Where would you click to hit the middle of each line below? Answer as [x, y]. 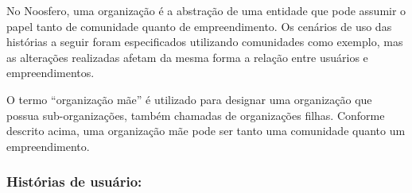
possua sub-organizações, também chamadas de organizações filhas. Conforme [196, 115]
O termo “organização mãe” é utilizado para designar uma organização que [189, 99]
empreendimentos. [51, 73]
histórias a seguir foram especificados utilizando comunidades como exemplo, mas [205, 42]
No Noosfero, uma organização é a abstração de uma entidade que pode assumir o [206, 10]
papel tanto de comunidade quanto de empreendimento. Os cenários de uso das [199, 26]
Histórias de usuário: [74, 181]
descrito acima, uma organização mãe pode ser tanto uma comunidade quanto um [206, 131]
